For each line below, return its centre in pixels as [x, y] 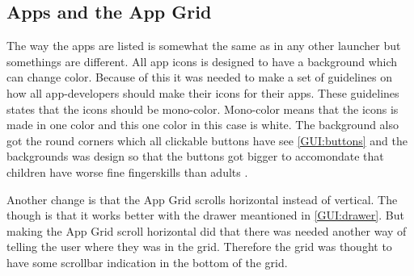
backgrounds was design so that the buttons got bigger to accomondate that [195, 156]
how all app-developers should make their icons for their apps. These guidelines [203, 92]
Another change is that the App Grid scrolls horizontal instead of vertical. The [202, 199]
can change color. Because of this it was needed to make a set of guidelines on [199, 77]
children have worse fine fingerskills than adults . [127, 171]
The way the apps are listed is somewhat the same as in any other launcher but [204, 46]
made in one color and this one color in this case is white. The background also [203, 125]
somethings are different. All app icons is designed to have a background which [202, 61]
